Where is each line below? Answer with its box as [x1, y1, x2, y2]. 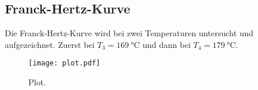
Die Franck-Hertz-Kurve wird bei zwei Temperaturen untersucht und [5, 27, 254, 39]
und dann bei [142, 38, 191, 50]
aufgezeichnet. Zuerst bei [5, 38, 95, 50]
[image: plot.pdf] [28, 59, 100, 68]
